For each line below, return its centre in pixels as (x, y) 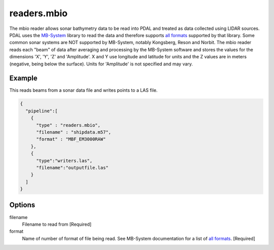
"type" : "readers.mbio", (68, 125)
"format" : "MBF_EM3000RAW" (71, 139)
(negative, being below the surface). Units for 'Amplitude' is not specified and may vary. (101, 64)
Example (23, 78)
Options (22, 205)
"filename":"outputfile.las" (72, 168)
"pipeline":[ (42, 111)
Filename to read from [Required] (57, 224)
